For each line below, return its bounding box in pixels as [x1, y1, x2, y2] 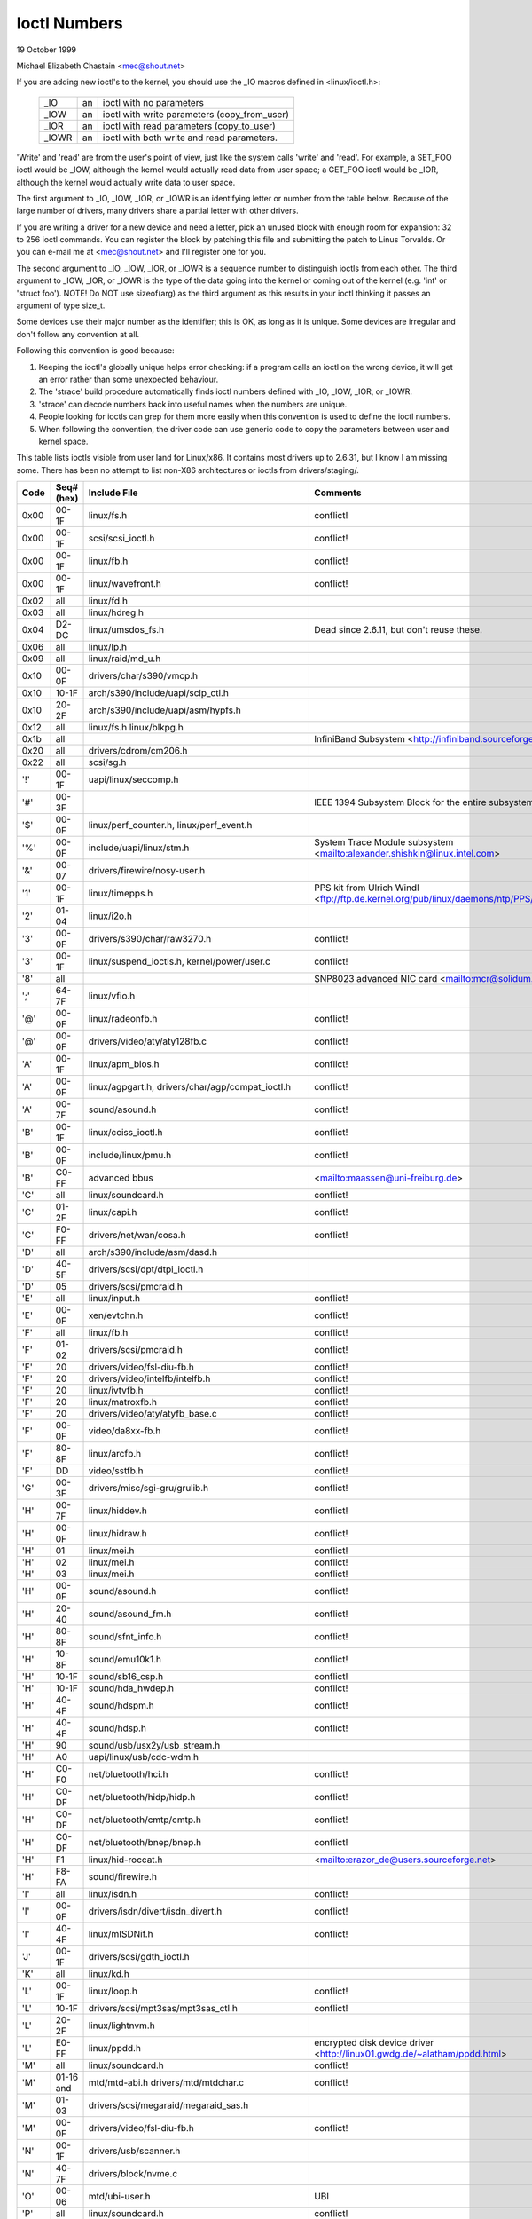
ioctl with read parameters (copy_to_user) [102, 120, 277, 132]
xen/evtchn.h [88, 1309, 144, 1322]
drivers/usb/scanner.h [88, 2144, 181, 2157]
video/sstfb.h [88, 1465, 144, 1477]
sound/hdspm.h [88, 1700, 154, 1712]
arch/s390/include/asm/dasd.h [88, 1246, 217, 1259]
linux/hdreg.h [88, 606, 145, 619]
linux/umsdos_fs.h [88, 624, 164, 636]
